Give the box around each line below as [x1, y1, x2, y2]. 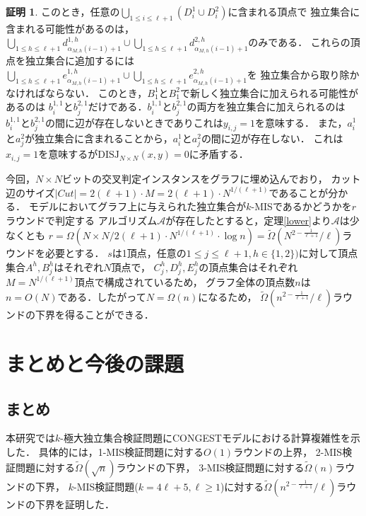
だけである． [88, 99, 148, 114]
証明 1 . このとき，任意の [6, 4, 120, 18]
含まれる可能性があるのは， [6, 21, 134, 35]
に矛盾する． [189, 147, 249, 161]
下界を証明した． [35, 496, 114, 511]
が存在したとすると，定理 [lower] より [165, 212, 331, 227]
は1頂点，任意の [112, 246, 187, 260]
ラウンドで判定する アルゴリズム [6, 212, 158, 227]
